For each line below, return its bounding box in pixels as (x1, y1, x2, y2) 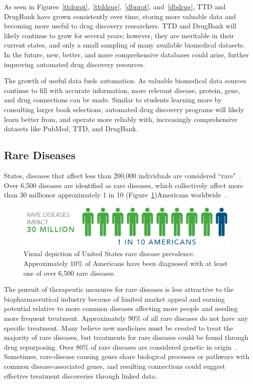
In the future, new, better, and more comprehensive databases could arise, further (4, 49, 249, 59)
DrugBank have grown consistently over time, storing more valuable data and (4, 11, 236, 21)
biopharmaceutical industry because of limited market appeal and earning (4, 293, 225, 304)
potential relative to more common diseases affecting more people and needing (4, 303, 238, 313)
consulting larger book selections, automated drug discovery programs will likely (4, 104, 244, 114)
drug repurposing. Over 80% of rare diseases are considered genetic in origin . (4, 341, 237, 352)
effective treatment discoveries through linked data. (4, 370, 157, 381)
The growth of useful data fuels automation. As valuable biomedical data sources (4, 75, 246, 86)
